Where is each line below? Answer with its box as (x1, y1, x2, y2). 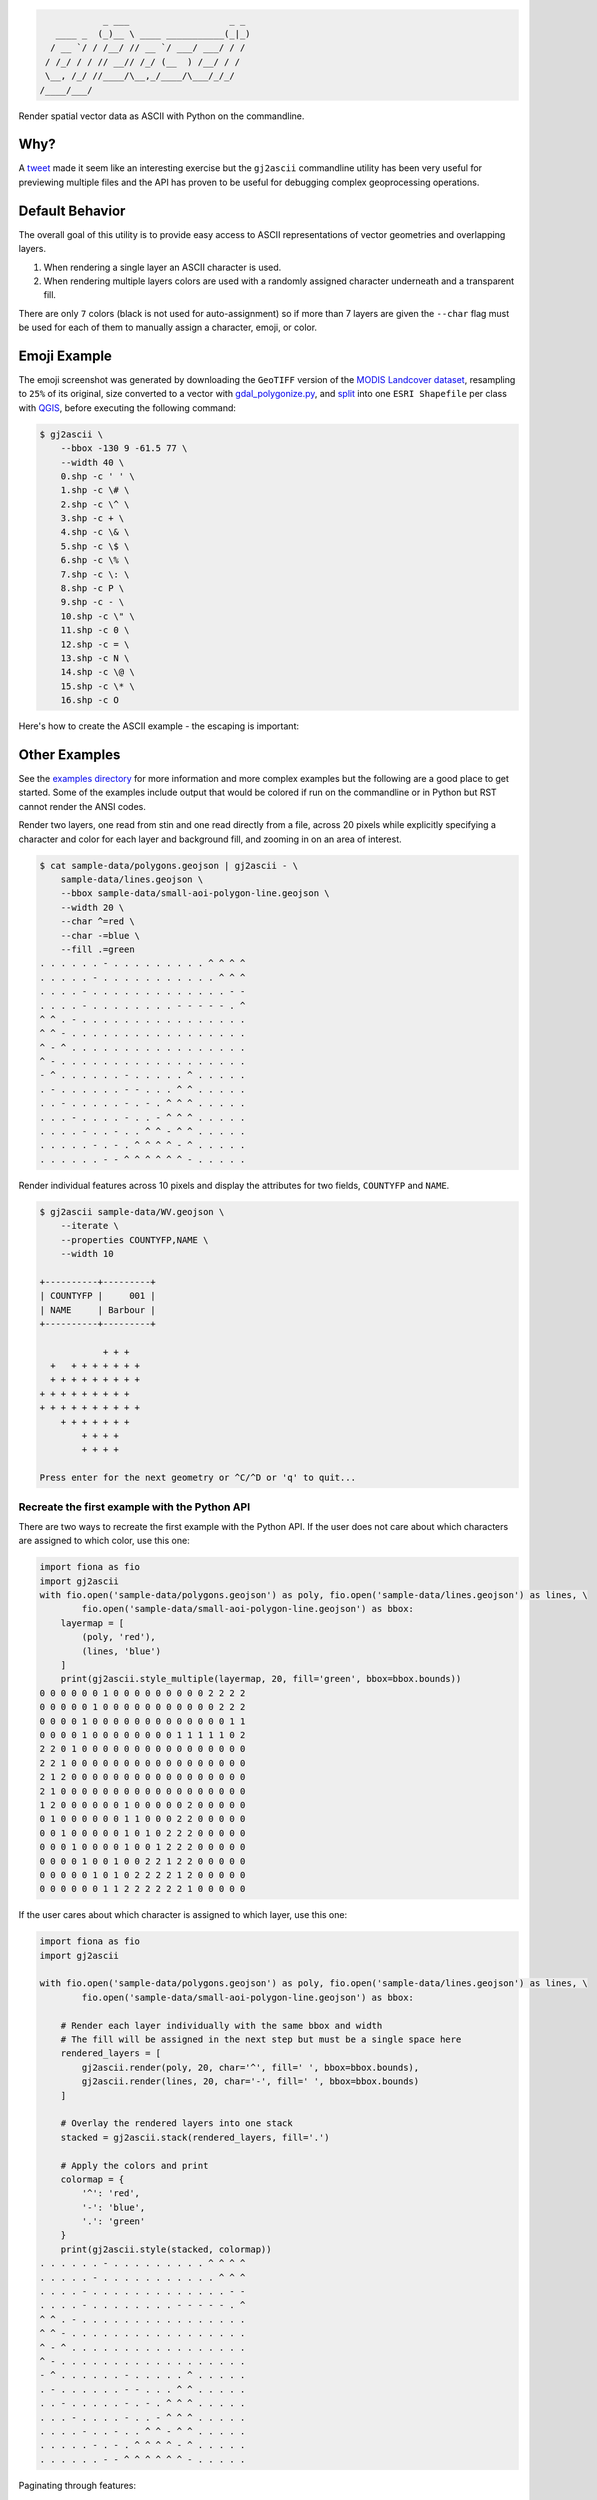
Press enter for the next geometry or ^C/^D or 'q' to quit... (39, 1472, 357, 1484)
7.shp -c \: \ (60, 568, 130, 580)
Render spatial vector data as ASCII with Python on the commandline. (18, 110, 305, 122)
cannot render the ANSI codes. (18, 800, 147, 812)
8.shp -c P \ (60, 583, 125, 594)
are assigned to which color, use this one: (18, 1535, 190, 1547)
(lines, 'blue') (81, 1645, 162, 1657)
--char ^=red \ (60, 916, 135, 927)
